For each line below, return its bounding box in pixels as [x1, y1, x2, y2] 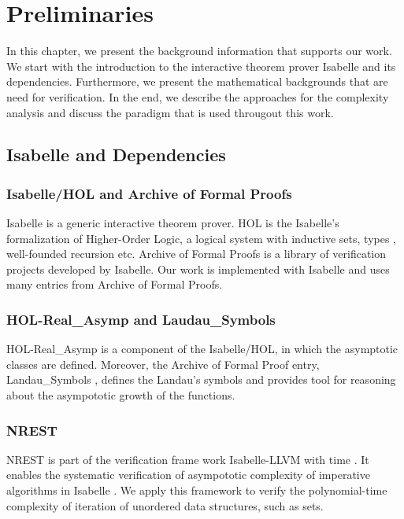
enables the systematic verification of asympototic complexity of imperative [6, 466, 370, 483]
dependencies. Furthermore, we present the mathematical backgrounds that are [6, 73, 388, 90]
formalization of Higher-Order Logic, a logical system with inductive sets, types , [6, 230, 396, 246]
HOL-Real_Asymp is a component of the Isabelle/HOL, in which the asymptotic [6, 340, 398, 357]
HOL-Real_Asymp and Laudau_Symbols [6, 309, 276, 329]
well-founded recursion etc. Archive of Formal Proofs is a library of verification [6, 245, 387, 262]
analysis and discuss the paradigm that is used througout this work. [6, 104, 334, 120]
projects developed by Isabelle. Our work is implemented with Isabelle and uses [6, 260, 390, 277]
